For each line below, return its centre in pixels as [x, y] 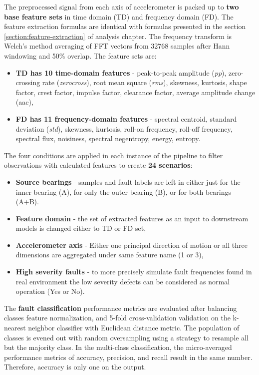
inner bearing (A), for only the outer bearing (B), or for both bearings [123, 192]
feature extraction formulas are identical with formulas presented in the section [125, 26]
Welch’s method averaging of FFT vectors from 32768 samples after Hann [117, 46]
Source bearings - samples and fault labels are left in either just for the [128, 181]
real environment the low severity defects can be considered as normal [123, 281]
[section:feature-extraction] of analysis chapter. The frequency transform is [118, 36]
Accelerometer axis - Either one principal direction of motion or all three [131, 245]
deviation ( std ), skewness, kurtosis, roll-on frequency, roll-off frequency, [124, 128]
